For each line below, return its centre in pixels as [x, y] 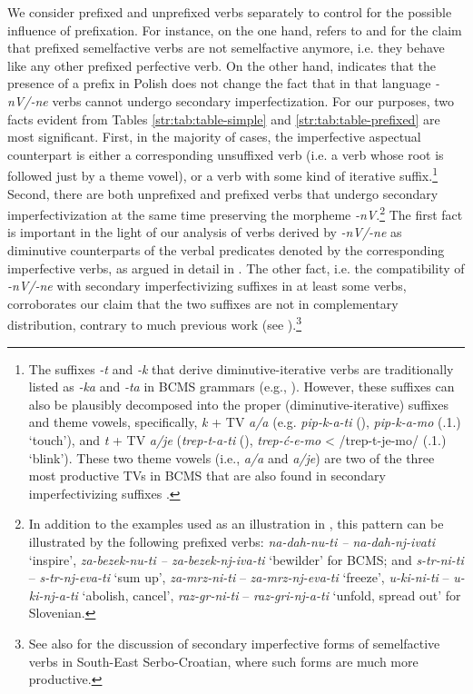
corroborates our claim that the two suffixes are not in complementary [203, 303]
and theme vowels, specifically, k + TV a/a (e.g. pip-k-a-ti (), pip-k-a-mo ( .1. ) [245, 422]
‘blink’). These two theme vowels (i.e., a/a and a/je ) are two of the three [232, 457]
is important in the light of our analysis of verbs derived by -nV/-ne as [205, 232]
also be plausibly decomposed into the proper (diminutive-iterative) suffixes [238, 404]
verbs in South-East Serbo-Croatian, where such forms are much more [223, 661]
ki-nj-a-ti [53, 595]
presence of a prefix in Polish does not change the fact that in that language [219, 83]
